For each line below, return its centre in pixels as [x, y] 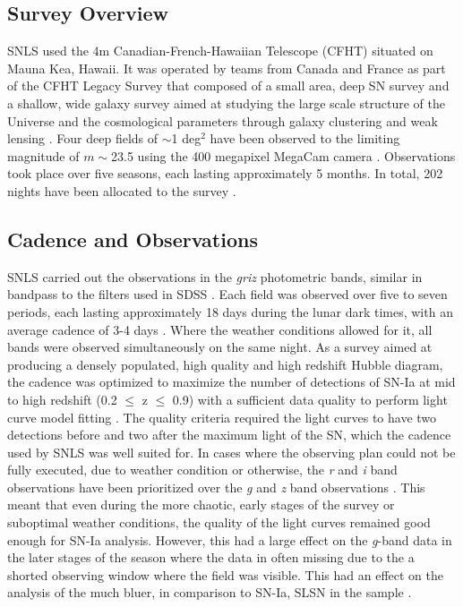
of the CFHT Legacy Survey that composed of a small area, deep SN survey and [228, 85]
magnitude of [43, 155]
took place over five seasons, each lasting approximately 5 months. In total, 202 [225, 173]
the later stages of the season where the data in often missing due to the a [211, 557]
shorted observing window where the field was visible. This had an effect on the [225, 574]
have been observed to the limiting [305, 138]
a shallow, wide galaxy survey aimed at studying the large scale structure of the [226, 103]
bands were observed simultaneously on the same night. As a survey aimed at [220, 347]
